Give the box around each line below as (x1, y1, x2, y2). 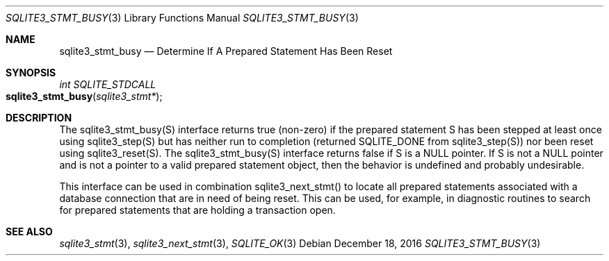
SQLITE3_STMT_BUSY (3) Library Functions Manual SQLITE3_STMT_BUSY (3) (6, 12, 359, 24)
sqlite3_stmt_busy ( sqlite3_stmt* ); (6, 90, 163, 102)
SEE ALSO (6, 226, 53, 237)
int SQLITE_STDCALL (59, 78, 156, 90)
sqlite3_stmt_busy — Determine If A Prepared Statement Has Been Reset (59, 45, 393, 57)
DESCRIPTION (6, 112, 72, 124)
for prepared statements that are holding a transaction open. (59, 204, 336, 216)
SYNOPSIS (6, 67, 56, 78)
